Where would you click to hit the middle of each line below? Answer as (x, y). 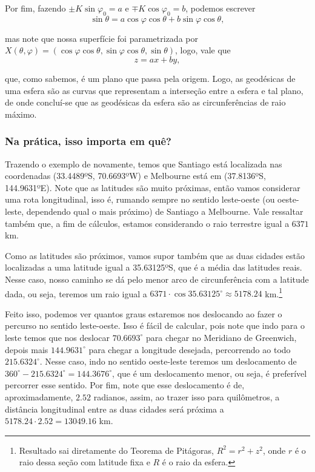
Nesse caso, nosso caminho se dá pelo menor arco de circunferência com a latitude (157, 279)
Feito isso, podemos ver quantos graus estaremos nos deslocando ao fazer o (144, 313)
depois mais (27, 349)
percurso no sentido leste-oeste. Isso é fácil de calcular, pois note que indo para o (155, 325)
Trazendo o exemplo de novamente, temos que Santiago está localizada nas (144, 164)
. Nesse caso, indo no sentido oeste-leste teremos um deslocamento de (168, 361)
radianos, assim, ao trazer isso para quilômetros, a (187, 396)
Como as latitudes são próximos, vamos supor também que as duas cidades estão (155, 255)
